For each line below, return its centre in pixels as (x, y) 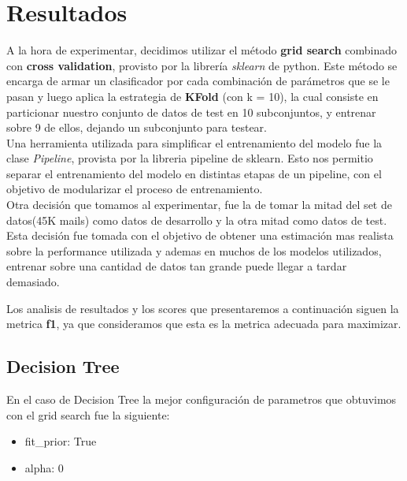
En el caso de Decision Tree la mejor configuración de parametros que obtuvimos (202, 399)
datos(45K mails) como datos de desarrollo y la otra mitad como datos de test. (197, 220)
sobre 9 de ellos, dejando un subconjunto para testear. (137, 127)
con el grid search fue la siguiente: (88, 414)
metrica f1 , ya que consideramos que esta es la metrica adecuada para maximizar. (204, 324)
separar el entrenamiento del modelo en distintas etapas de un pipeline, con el (194, 173)
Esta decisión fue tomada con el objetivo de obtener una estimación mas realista (200, 235)
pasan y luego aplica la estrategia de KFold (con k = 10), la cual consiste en (192, 96)
